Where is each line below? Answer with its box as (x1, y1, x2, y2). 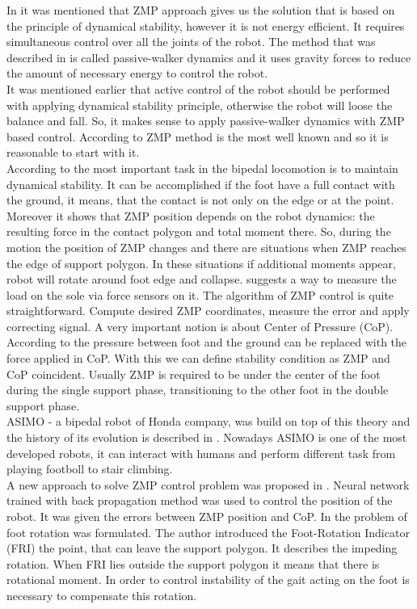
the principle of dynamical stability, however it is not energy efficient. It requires (6, 17, 405, 34)
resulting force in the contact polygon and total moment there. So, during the (6, 223, 391, 240)
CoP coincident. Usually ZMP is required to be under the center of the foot (6, 365, 381, 382)
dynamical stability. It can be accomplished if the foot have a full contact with (6, 175, 395, 192)
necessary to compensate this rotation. (6, 586, 197, 603)
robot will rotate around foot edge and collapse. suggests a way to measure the (6, 271, 397, 288)
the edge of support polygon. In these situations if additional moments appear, (6, 254, 396, 271)
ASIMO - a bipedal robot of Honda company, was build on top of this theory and (6, 413, 411, 430)
